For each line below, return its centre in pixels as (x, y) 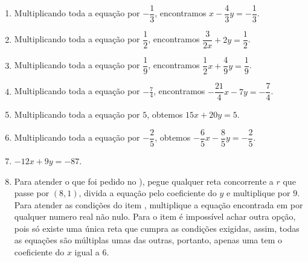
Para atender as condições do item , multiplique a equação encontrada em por (159, 204)
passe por (32, 193)
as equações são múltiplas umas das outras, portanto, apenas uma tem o (148, 240)
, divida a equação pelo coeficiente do (148, 193)
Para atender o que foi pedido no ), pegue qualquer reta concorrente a (144, 181)
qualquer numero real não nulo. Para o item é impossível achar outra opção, (155, 216)
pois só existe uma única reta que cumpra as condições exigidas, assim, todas (157, 228)
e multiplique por (258, 193)
